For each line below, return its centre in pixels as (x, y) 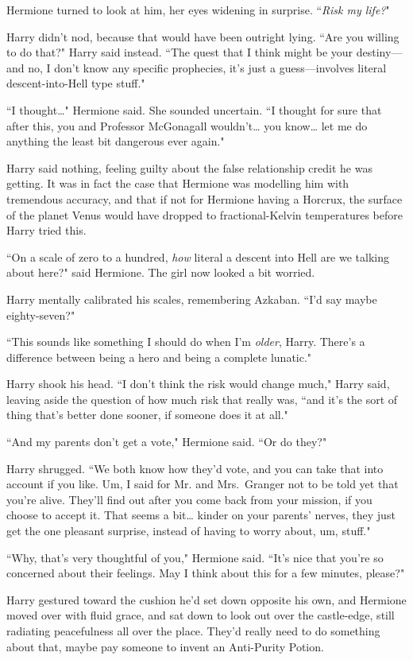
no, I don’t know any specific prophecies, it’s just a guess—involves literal (207, 67)
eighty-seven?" (41, 314)
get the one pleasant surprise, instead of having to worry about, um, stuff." (189, 531)
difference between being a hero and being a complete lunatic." (159, 357)
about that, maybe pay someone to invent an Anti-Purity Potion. (165, 646)
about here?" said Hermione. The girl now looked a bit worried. (161, 272)
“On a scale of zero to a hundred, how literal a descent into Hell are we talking (198, 256)
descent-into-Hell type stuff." (76, 83)
